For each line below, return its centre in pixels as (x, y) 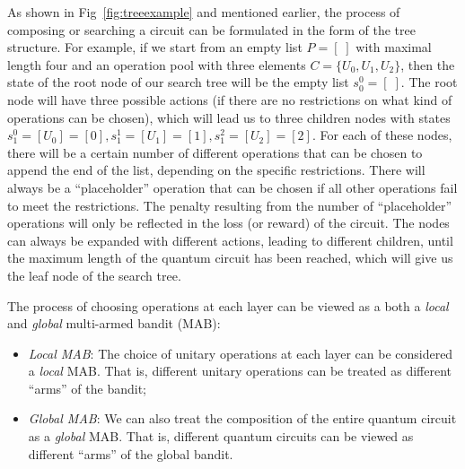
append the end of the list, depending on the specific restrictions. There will (216, 170)
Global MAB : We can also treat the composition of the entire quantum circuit (242, 418)
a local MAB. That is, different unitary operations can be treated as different (240, 371)
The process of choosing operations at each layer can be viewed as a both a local (228, 305)
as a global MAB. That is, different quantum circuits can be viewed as (221, 436)
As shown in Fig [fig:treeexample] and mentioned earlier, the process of (204, 12)
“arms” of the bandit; (87, 388)
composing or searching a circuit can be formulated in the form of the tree (211, 29)
